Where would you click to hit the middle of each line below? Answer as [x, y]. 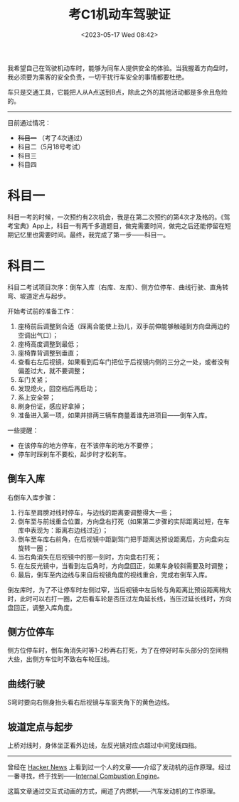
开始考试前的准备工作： [42, 311]
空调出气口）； [38, 335]
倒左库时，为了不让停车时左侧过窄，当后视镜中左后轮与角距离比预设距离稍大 [119, 589]
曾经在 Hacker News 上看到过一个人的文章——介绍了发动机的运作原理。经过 [119, 767]
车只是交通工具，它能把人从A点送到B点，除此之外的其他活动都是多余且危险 [117, 92]
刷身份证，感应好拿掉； [52, 406]
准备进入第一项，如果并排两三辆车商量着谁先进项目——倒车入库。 [114, 415]
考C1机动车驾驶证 [119, 15]
